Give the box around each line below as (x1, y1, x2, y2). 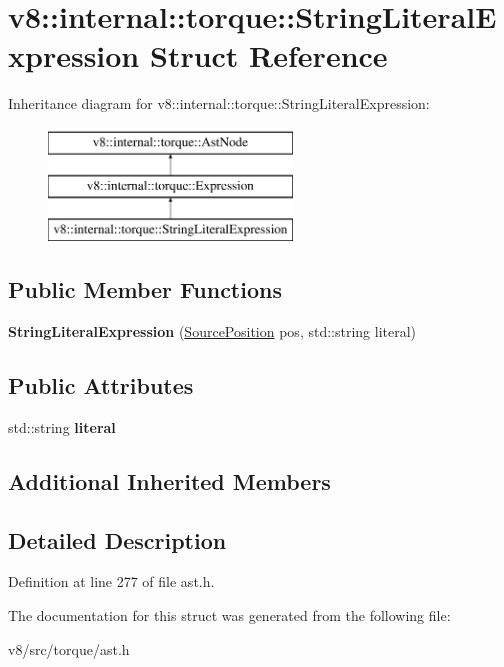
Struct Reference (149, 35, 388, 76)
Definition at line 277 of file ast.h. (8, 571, 215, 592)
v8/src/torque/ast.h (8, 638, 130, 659)
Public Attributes (8, 370, 194, 401)
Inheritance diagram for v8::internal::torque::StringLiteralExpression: (8, 93, 430, 114)
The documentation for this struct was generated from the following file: (8, 605, 451, 626)
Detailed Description (8, 524, 227, 555)
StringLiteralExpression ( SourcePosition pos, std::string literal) (8, 321, 417, 342)
